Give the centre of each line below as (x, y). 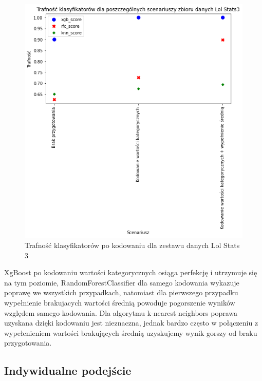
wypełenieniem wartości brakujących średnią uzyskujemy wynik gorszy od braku (131, 332)
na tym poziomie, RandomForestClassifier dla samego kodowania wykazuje (122, 282)
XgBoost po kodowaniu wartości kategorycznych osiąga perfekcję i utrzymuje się (131, 272)
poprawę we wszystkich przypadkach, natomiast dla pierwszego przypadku (121, 292)
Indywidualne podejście (68, 370)
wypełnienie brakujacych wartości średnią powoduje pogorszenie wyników (120, 303)
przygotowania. (28, 343)
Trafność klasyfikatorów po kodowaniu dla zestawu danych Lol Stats (132, 245)
